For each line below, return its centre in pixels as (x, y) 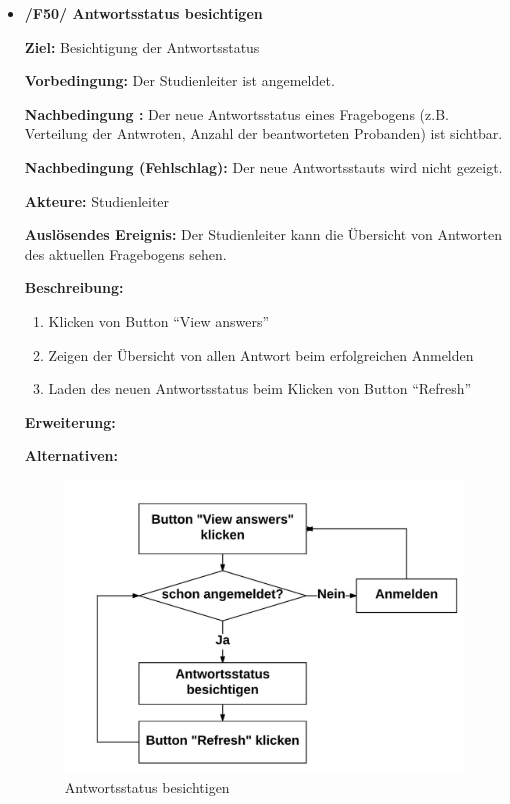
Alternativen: (71, 455)
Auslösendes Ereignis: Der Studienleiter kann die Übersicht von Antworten (263, 234)
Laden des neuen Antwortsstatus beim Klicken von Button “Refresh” (260, 388)
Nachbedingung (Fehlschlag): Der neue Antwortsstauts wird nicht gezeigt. (263, 166)
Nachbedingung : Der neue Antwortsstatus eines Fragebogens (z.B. (236, 113)
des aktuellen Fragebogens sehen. (125, 253)
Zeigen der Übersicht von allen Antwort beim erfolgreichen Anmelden (261, 354)
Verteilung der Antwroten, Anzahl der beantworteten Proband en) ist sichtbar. (263, 133)
